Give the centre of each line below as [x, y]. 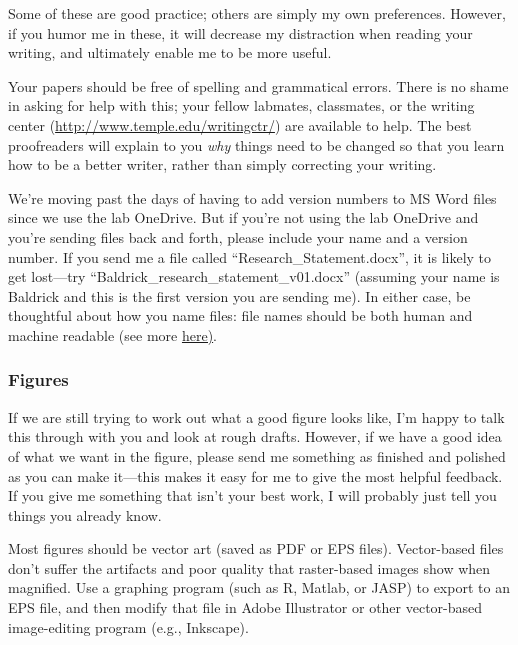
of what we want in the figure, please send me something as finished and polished [257, 455]
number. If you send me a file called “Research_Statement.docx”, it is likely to [250, 256]
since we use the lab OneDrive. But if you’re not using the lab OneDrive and [243, 217]
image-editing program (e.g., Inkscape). [128, 626]
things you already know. [85, 514]
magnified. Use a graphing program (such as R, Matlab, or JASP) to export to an [259, 587]
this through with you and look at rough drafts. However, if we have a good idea [255, 436]
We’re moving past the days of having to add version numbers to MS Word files [252, 197]
